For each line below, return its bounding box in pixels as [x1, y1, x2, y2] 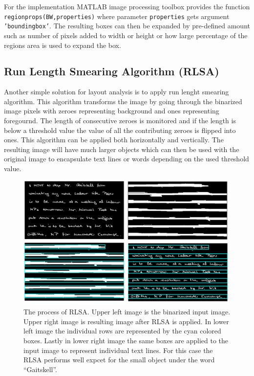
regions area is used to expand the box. [4, 40, 121, 50]
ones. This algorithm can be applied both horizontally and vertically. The [4, 134, 224, 145]
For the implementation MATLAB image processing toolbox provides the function [4, 1, 250, 11]
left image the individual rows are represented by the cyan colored [23, 326, 221, 336]
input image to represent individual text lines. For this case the [23, 345, 213, 355]
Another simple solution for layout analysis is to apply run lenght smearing [4, 87, 229, 97]
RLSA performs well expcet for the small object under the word [23, 354, 215, 365]
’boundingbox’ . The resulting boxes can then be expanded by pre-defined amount [4, 21, 250, 31]
